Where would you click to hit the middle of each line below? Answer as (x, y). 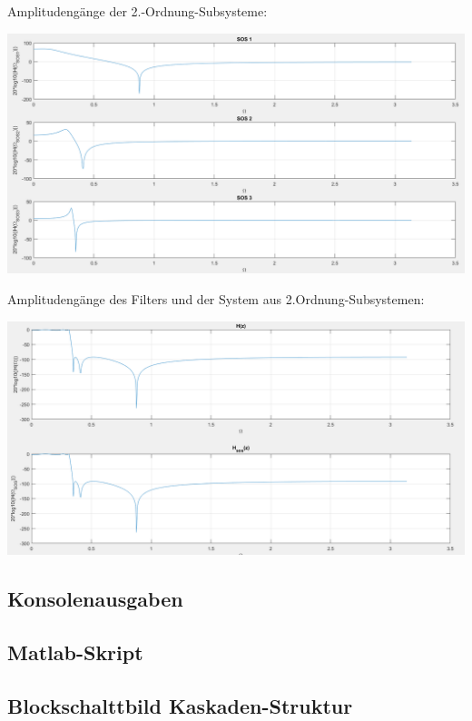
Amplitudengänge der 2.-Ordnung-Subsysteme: (138, 11)
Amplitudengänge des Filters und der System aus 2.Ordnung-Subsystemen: (216, 298)
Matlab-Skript (75, 652)
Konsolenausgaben (95, 599)
